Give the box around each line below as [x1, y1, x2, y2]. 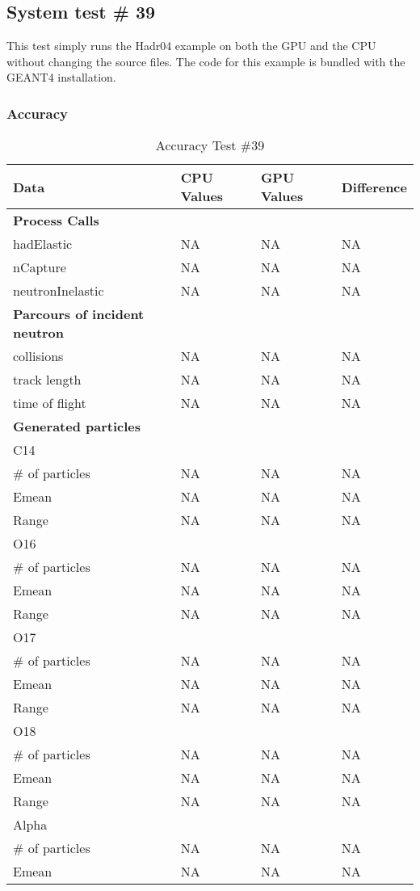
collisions [13, 347, 64, 366]
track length [13, 370, 82, 389]
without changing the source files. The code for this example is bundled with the [6, 53, 405, 69]
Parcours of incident [13, 305, 145, 324]
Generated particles [13, 417, 141, 436]
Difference [341, 177, 407, 196]
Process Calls [13, 211, 99, 230]
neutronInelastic [13, 281, 104, 301]
